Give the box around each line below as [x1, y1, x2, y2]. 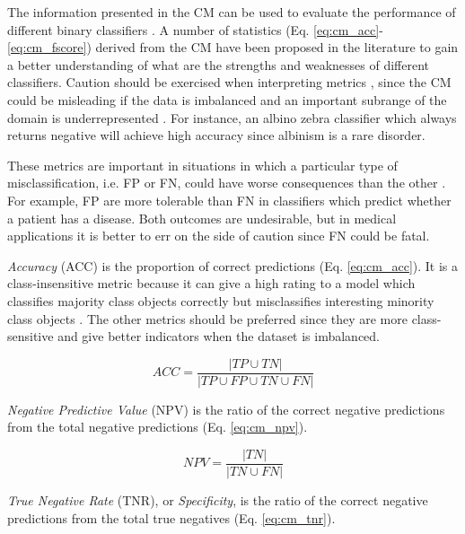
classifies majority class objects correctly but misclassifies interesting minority [7, 291, 434, 310]
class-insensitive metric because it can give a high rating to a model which [7, 274, 416, 293]
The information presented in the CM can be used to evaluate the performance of [7, 3, 456, 21]
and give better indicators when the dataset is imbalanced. [57, 327, 381, 346]
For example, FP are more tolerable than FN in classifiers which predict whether [7, 190, 452, 209]
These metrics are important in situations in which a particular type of [7, 155, 398, 174]
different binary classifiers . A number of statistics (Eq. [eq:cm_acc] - [7, 20, 383, 39]
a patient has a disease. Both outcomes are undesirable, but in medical [7, 208, 397, 227]
